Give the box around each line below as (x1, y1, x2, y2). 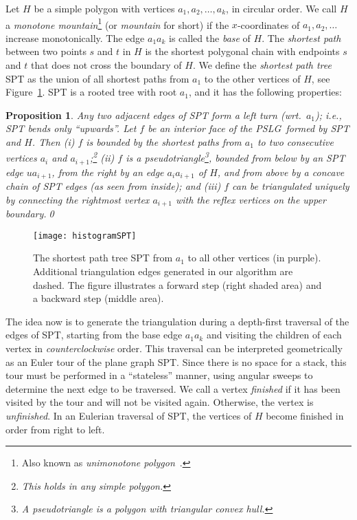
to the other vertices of (204, 71, 301, 85)
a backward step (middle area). (33, 291, 164, 305)
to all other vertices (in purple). (187, 250, 321, 265)
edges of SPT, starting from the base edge (5, 327, 183, 342)
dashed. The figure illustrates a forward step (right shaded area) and (33, 277, 322, 292)
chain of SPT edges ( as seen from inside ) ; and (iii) (5, 179, 221, 193)
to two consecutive (257, 135, 334, 149)
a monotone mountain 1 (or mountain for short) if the (5, 15, 229, 32)
